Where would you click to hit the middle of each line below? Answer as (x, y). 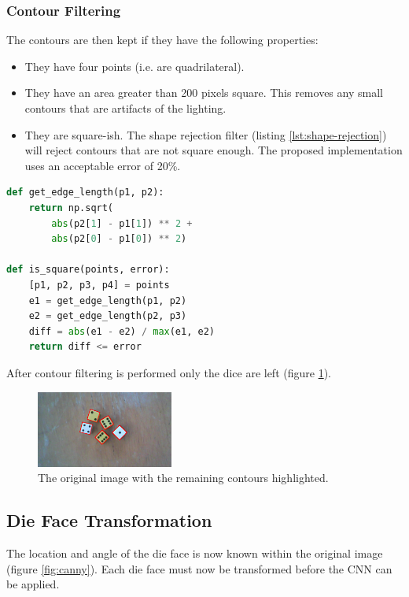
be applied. (33, 584)
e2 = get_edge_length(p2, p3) (108, 316)
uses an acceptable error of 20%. (103, 165)
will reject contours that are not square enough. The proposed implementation (214, 150)
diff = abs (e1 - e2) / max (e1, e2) (122, 331)
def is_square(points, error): (88, 270)
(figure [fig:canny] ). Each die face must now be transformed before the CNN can (199, 568)
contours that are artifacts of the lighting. (125, 108)
